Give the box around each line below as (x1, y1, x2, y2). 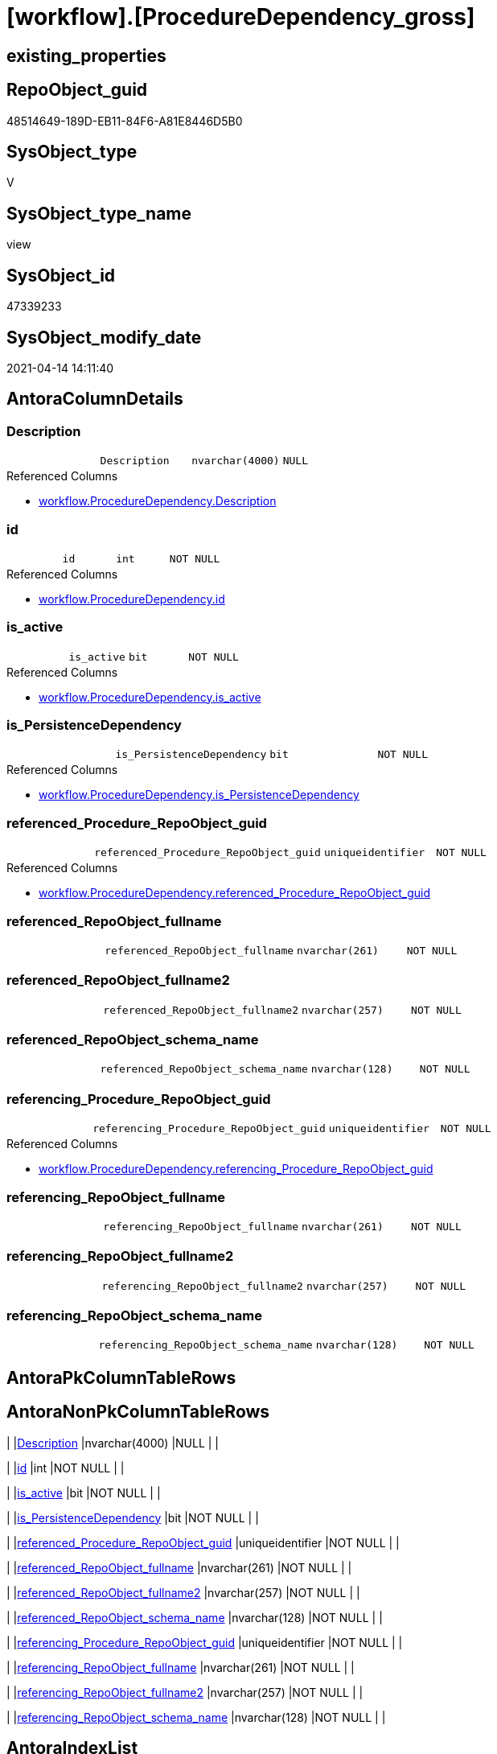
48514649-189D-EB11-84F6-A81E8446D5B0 (6, 113, 243, 128)
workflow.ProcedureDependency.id (39, 591, 225, 606)
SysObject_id (6, 265, 116, 286)
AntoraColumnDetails (6, 389, 183, 410)
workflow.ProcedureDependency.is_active (39, 690, 261, 704)
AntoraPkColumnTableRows (6, 1367, 236, 1388)
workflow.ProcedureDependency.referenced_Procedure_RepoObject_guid (39, 886, 431, 900)
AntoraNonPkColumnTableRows (6, 1402, 270, 1423)
